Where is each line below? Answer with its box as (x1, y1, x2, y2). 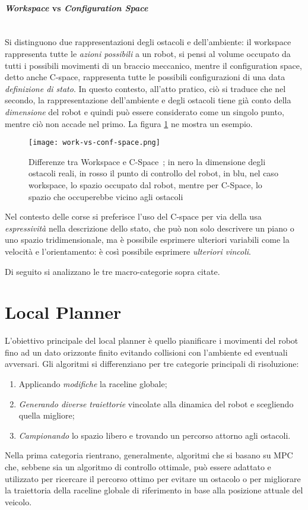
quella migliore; (18, 409, 75, 422)
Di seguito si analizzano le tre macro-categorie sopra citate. (5, 265, 220, 277)
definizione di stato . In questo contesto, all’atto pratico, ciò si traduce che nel (5, 82, 286, 94)
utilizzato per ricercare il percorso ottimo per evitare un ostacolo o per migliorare (5, 472, 301, 484)
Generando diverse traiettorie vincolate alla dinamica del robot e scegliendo (18, 397, 294, 410)
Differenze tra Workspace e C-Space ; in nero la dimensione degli (28, 155, 266, 167)
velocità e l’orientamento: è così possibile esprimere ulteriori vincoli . (5, 245, 251, 257)
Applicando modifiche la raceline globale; (18, 378, 167, 390)
